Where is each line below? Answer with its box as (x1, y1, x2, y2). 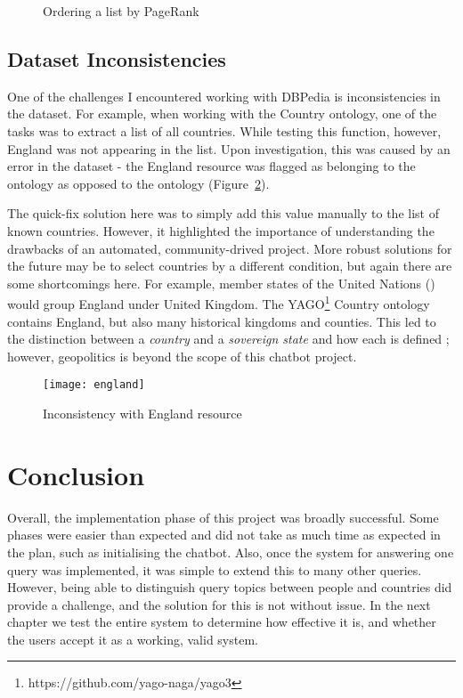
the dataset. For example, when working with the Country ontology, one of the (7, 104, 437, 123)
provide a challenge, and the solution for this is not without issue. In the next (7, 595, 431, 613)
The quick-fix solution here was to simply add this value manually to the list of (7, 204, 439, 223)
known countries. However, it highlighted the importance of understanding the (7, 221, 435, 239)
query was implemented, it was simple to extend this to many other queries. (7, 560, 422, 579)
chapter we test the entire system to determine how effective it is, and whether (7, 613, 436, 631)
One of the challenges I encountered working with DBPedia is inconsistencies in (7, 86, 441, 105)
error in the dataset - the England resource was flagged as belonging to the (7, 157, 416, 175)
